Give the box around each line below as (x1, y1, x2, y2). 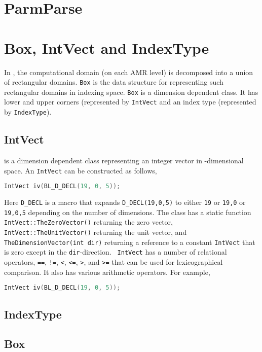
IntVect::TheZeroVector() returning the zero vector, (4, 217, 173, 227)
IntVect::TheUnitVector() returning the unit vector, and (4, 227, 187, 237)
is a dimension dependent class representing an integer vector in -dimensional (4, 155, 244, 165)
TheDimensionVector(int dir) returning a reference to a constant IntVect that (4, 236, 255, 247)
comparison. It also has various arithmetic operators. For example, (4, 266, 210, 277)
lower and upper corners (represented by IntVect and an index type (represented (4, 96, 256, 107)
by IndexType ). (4, 107, 52, 117)
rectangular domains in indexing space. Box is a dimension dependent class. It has (4, 86, 258, 97)
